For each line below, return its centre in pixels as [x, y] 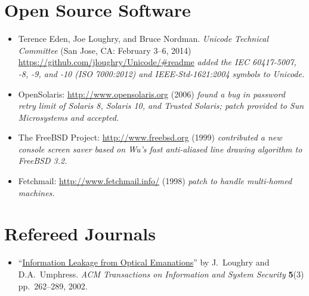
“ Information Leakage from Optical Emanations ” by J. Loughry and [144, 262]
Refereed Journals [80, 234]
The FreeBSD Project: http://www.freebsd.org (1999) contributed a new [150, 137]
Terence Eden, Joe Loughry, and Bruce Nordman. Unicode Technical [143, 39]
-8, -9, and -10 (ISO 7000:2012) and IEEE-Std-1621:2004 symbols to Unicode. [161, 73]
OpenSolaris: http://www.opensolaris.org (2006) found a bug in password [152, 94]
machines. [36, 192]
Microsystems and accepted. [69, 117]
